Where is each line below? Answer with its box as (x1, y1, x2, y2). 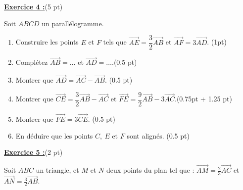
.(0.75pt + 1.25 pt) (174, 94, 232, 104)
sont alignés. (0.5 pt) (127, 130, 190, 141)
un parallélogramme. (42, 18, 104, 28)
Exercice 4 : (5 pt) (4, 1, 63, 11)
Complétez (15, 57, 48, 67)
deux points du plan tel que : (106, 165, 194, 175)
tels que (103, 37, 127, 47)
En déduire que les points (15, 130, 93, 141)
